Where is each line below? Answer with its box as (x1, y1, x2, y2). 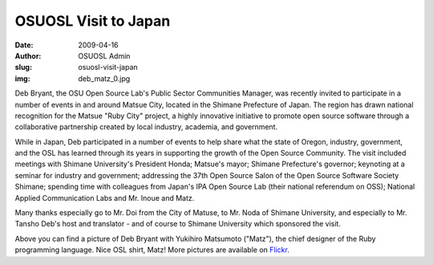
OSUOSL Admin (78, 51, 131, 60)
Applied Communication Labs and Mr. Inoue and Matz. (14, 193, 195, 202)
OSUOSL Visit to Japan (14, 12, 171, 30)
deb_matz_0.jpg (78, 73, 131, 84)
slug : (14, 63, 32, 72)
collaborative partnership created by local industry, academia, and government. (14, 122, 278, 132)
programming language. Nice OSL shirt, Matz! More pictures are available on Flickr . (14, 245, 290, 255)
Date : (14, 40, 34, 50)
